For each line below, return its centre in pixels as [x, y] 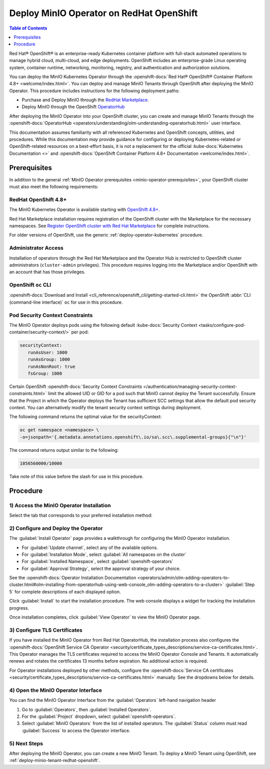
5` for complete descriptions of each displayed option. [65, 592]
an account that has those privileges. [47, 272]
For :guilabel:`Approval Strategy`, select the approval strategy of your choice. [101, 568]
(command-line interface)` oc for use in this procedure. [66, 302]
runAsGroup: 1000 [49, 359]
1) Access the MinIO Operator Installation [60, 505]
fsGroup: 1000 [45, 373]
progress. [19, 608]
